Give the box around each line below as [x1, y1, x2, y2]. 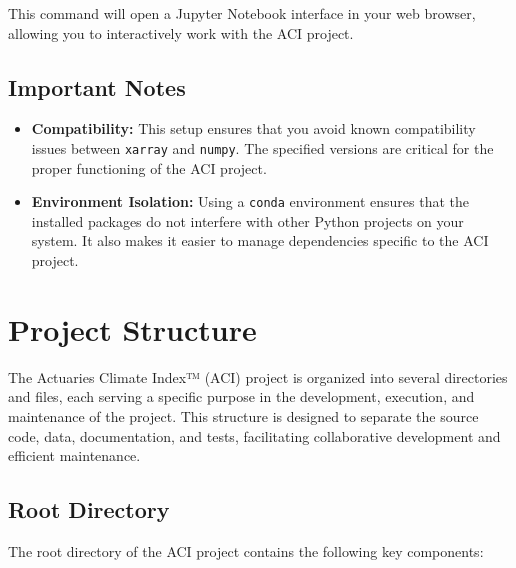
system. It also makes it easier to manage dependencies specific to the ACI [31, 230, 489, 251]
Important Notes [8, 71, 186, 102]
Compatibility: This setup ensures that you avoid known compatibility [31, 118, 476, 139]
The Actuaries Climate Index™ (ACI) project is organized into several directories [8, 366, 508, 387]
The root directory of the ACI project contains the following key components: [8, 540, 484, 561]
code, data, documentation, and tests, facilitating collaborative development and [8, 425, 501, 446]
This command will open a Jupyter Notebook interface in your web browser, [8, 3, 476, 23]
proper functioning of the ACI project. [31, 157, 267, 178]
